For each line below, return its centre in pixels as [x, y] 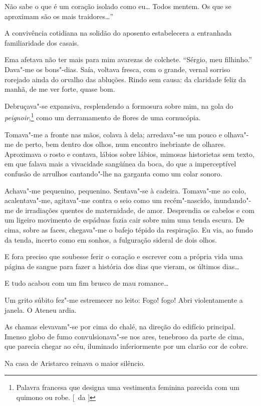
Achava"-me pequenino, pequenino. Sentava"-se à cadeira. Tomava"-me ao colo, [125, 190]
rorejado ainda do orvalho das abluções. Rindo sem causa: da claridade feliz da [125, 79]
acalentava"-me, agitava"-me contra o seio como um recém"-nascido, [108, 200]
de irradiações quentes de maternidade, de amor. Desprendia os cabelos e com [135, 210]
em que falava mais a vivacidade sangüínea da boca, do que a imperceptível [120, 164]
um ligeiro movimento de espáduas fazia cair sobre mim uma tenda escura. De [124, 220]
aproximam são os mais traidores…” [59, 16]
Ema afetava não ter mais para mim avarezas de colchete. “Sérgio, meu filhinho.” [128, 59]
